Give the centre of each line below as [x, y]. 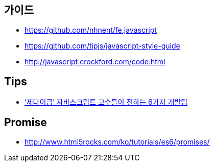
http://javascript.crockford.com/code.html [95, 62]
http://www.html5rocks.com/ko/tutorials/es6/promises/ [117, 142]
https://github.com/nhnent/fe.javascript [91, 30]
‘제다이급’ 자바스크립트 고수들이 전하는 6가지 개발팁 [106, 102]
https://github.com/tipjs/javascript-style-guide [102, 46]
